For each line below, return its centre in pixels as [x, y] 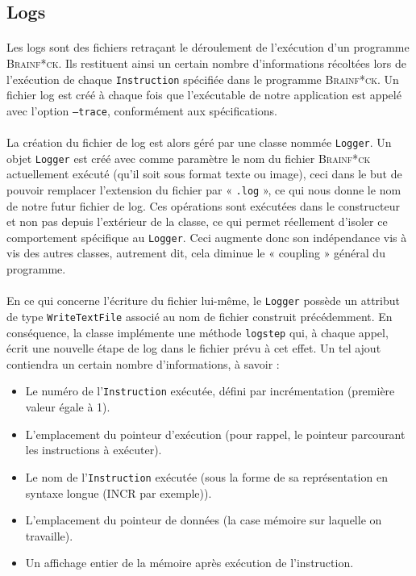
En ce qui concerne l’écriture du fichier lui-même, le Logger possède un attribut [203, 301]
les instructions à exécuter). [94, 450]
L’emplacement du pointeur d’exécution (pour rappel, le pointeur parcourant [215, 434]
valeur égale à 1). [68, 407]
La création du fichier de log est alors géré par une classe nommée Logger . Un [199, 142]
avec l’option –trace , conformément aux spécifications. [142, 110]
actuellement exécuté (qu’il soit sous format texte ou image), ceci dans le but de [204, 174]
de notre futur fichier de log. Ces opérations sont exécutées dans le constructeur [203, 205]
